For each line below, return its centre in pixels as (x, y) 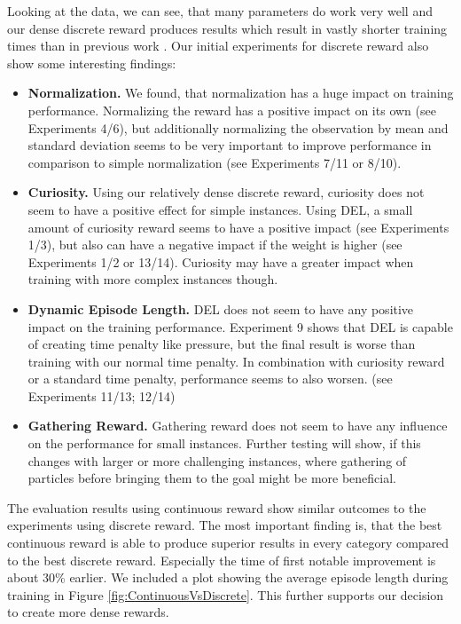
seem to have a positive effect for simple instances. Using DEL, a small (220, 209)
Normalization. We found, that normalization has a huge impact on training (241, 93)
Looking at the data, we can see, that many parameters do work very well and (220, 11)
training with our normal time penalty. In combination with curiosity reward (236, 361)
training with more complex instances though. (153, 279)
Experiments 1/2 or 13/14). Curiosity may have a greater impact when (221, 261)
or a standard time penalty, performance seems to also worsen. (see (210, 379)
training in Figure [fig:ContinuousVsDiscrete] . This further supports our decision (226, 594)
